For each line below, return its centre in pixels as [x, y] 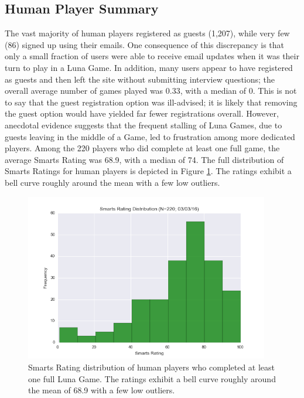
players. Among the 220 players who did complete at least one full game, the [142, 148]
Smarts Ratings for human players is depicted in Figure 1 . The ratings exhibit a [148, 171]
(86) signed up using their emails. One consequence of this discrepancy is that [144, 44]
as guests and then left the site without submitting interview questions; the [140, 79]
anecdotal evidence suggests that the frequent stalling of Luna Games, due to [144, 125]
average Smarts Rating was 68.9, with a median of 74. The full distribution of [144, 159]
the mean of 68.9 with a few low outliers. [102, 390]
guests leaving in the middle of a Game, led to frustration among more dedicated [150, 136]
